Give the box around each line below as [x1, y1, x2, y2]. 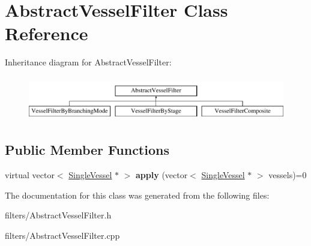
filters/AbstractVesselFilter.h [5, 209, 112, 221]
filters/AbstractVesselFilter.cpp [5, 229, 120, 241]
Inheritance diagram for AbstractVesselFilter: [5, 56, 172, 68]
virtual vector [5, 169, 55, 181]
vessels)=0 [268, 169, 307, 181]
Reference [5, 21, 88, 46]
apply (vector [136, 169, 188, 181]
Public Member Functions [5, 140, 169, 159]
